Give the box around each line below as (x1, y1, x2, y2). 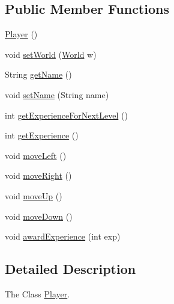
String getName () (5, 68, 72, 81)
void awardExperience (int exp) (5, 230, 121, 243)
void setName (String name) (5, 88, 109, 101)
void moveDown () (5, 209, 73, 222)
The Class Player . (5, 287, 70, 300)
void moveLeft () (5, 149, 67, 161)
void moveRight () (5, 169, 72, 182)
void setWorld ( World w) (5, 48, 97, 60)
